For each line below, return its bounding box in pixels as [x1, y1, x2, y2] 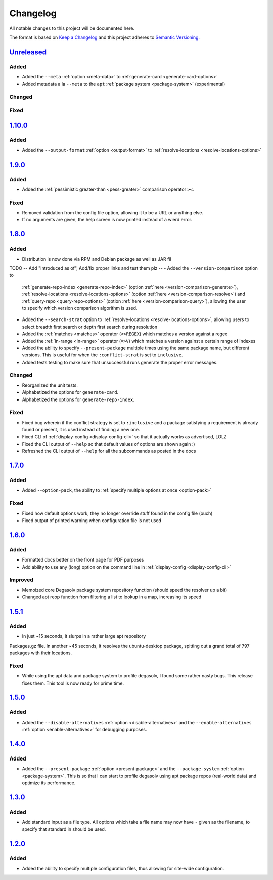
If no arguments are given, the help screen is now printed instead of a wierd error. [22, 217, 192, 223]
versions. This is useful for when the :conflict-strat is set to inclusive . [22, 352, 183, 358]
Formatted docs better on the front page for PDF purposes [22, 557, 144, 563]
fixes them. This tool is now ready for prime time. [22, 680, 124, 686]
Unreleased [9, 48, 47, 56]
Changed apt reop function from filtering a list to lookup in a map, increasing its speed [22, 594, 202, 600]
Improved [9, 576, 34, 583]
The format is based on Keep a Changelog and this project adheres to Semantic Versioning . [9, 34, 200, 41]
